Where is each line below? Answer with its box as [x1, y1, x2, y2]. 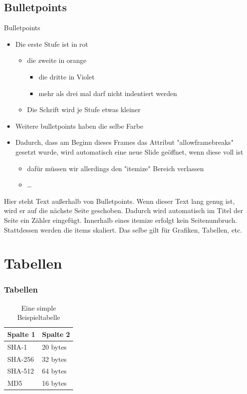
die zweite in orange [27, 55, 87, 65]
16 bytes [42, 378, 67, 388]
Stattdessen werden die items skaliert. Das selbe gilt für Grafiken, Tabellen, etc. [4, 224, 242, 235]
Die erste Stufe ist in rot [15, 39, 88, 49]
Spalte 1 [7, 329, 36, 339]
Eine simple [21, 302, 56, 313]
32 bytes [42, 354, 67, 364]
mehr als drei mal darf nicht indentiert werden [38, 88, 177, 98]
